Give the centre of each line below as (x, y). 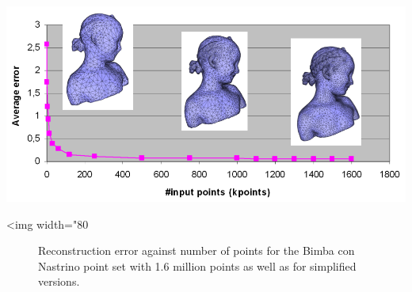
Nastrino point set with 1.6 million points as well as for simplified (197, 265)
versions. (59, 281)
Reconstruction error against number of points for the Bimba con (196, 250)
